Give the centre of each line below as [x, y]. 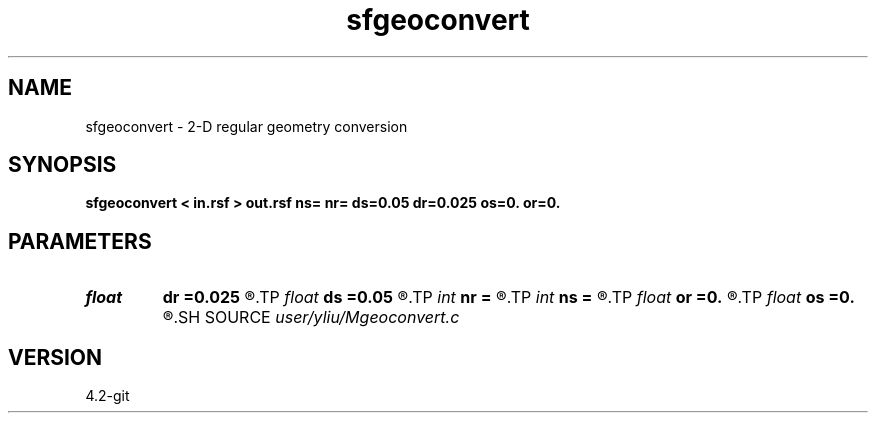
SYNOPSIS [62, 165]
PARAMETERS [80, 241]
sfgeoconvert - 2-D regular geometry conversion [246, 126]
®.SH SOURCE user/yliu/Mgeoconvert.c [311, 317]
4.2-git [107, 396]
